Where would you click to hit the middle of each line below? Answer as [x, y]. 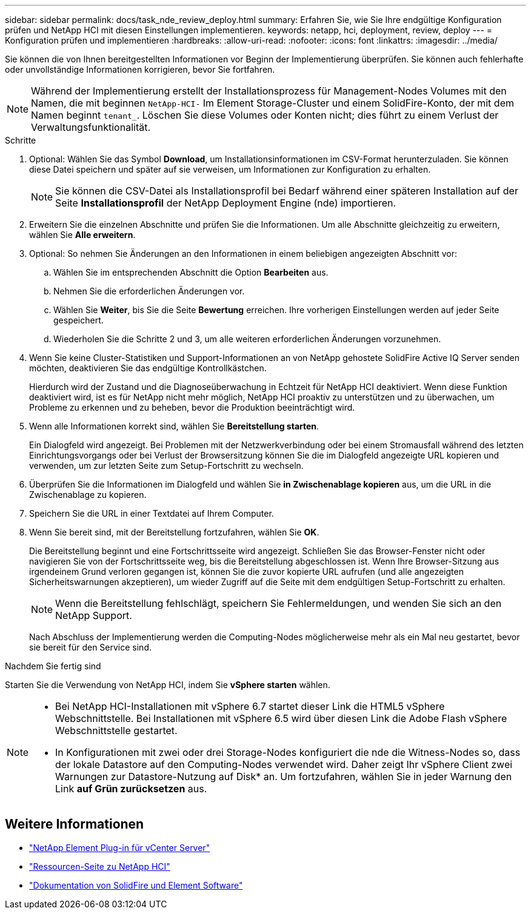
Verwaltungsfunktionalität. [91, 127]
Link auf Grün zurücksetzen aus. [131, 789]
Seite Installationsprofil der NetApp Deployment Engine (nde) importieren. [226, 203]
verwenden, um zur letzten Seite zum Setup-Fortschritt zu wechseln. [166, 465]
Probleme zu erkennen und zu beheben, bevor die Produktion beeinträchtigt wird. [192, 407]
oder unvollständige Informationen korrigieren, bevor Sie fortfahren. [140, 69]
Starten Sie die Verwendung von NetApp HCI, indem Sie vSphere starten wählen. [168, 685]
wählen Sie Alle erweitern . [82, 235]
